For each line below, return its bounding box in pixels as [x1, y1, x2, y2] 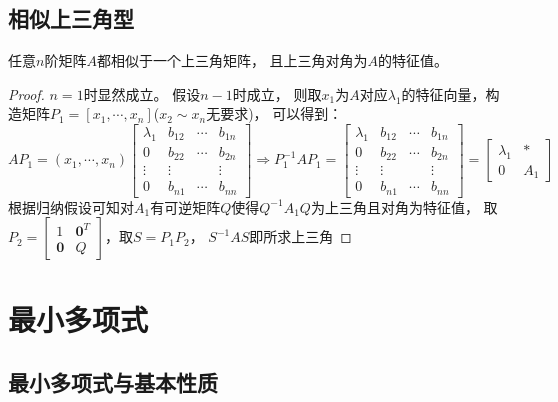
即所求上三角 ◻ [249, 226, 352, 247]
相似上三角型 [8, 3, 134, 34]
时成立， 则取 [232, 83, 322, 104]
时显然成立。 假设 [83, 83, 201, 104]
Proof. [8, 83, 45, 104]
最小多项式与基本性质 [8, 367, 218, 398]
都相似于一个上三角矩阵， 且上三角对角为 [96, 50, 368, 71]
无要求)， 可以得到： [206, 103, 343, 124]
